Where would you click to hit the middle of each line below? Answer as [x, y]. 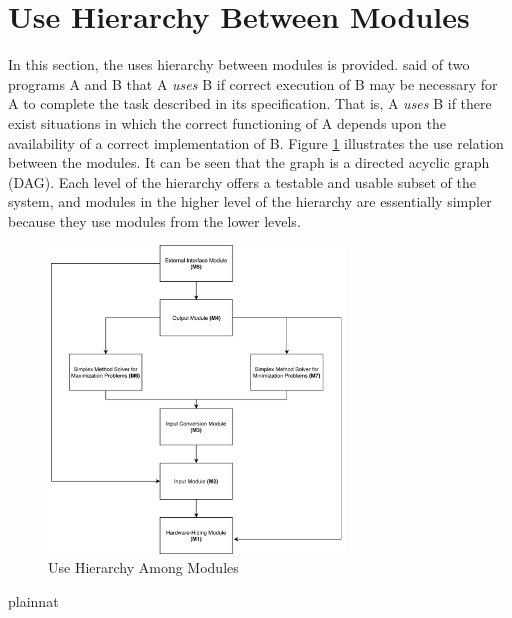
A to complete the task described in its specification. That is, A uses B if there [250, 103]
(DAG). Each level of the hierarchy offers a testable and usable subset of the [242, 181]
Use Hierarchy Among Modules [143, 567]
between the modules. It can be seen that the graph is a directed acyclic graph [249, 162]
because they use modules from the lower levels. [154, 220]
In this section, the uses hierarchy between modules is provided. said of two [239, 64]
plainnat [33, 600]
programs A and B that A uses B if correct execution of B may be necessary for [253, 83]
